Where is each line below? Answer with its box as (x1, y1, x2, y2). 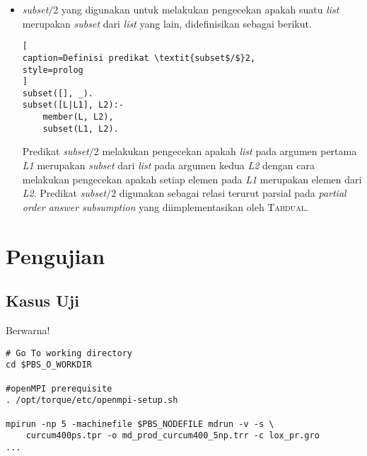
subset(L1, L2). (42, 123, 119, 134)
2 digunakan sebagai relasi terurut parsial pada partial (111, 186, 346, 200)
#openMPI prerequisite (6, 383, 112, 394)
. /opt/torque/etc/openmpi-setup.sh (6, 395, 178, 406)
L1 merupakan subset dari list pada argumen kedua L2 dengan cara (22, 158, 315, 173)
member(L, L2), (42, 112, 114, 122)
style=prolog (22, 64, 83, 75)
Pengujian (6, 241, 105, 270)
